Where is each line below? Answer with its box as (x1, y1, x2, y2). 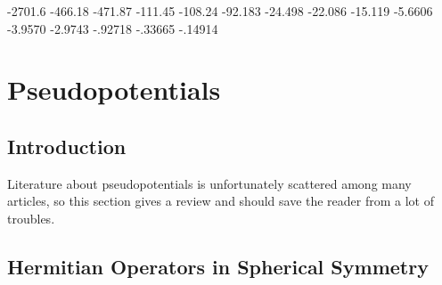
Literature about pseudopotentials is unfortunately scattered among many (7, 174, 412, 192)
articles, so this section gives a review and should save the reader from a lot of (7, 191, 435, 210)
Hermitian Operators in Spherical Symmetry (7, 252, 429, 280)
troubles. (7, 208, 55, 227)
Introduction (7, 132, 127, 159)
